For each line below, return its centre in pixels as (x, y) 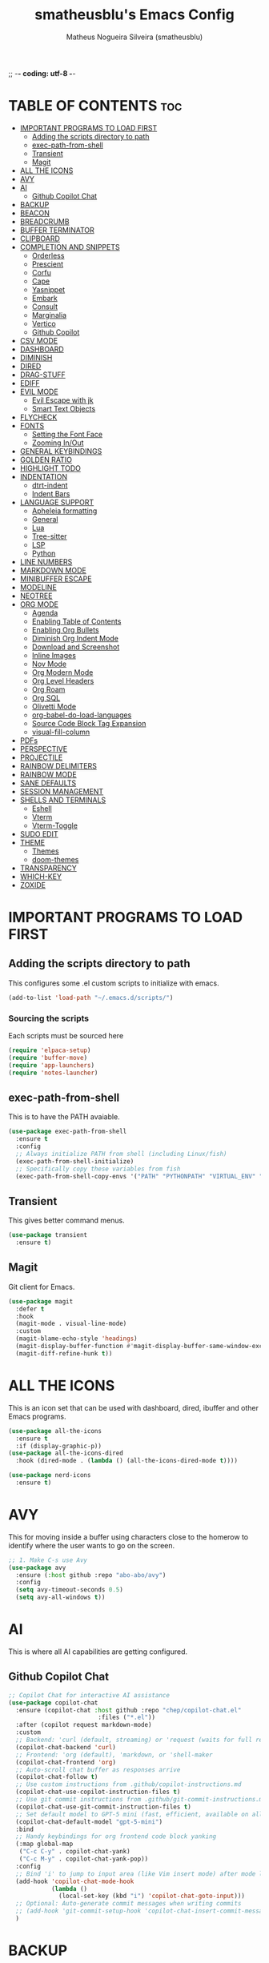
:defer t (30, 1309)
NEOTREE (36, 596)
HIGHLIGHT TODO (50, 468)
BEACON (35, 213)
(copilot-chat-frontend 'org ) (66, 1762)
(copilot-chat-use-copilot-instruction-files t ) (98, 1792)
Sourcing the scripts (49, 1018)
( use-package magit (41, 1301)
